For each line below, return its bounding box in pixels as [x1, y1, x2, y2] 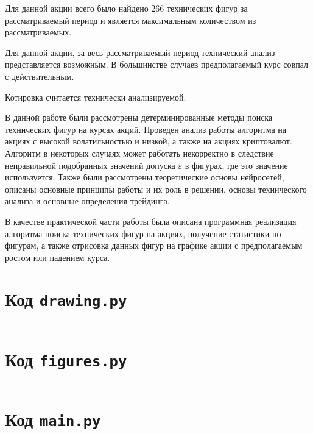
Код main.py [5, 406, 101, 431]
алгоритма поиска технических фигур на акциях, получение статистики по [5, 227, 281, 240]
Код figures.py [5, 346, 127, 371]
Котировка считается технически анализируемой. [5, 90, 186, 103]
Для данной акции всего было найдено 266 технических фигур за [5, 2, 248, 14]
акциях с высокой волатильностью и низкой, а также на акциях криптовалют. [5, 135, 292, 148]
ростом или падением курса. [5, 251, 110, 263]
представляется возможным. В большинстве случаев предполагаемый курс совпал [5, 58, 308, 71]
